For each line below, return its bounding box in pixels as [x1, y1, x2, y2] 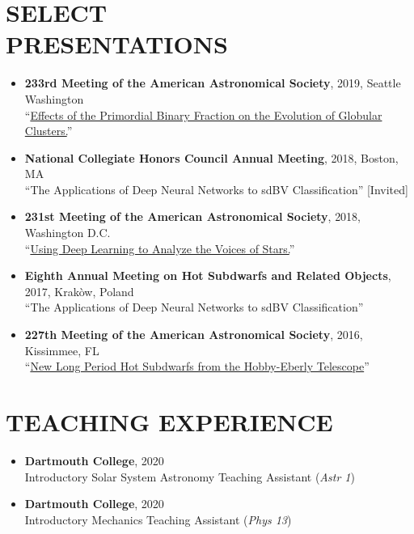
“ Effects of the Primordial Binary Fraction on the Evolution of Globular [24, 106, 382, 123]
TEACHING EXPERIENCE [6, 405, 333, 438]
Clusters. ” [24, 122, 73, 139]
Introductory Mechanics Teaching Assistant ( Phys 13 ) [24, 511, 292, 528]
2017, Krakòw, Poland [24, 282, 134, 299]
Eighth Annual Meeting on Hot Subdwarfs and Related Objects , [24, 267, 391, 284]
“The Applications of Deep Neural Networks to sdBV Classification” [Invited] [24, 180, 408, 197]
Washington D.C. [24, 224, 111, 241]
